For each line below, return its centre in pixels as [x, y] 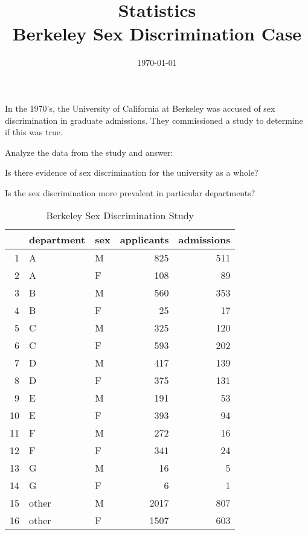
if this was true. [34, 132]
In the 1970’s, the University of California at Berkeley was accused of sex [140, 108]
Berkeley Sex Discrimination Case [157, 34]
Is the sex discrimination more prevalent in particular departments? [130, 192]
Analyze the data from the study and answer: [89, 152]
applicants [144, 240]
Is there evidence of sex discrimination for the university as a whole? [132, 172]
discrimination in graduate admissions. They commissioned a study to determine [154, 120]
